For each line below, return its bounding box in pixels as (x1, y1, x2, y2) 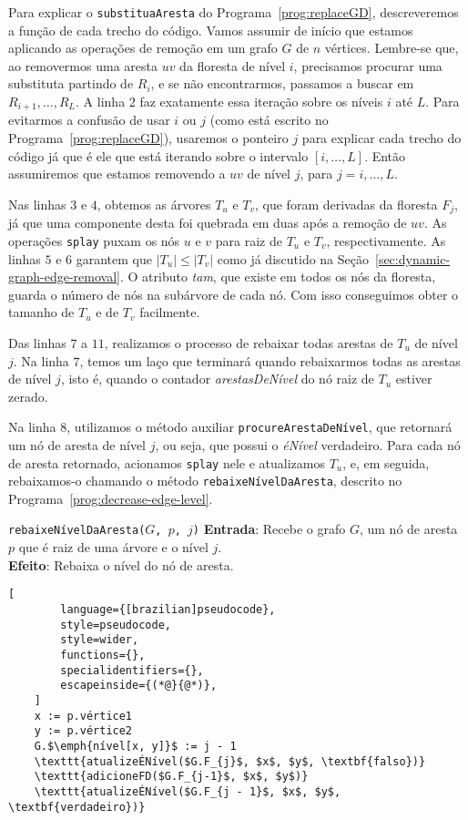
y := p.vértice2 (34, 724, 133, 738)
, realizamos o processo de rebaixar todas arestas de (104, 333, 393, 352)
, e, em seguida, (342, 453, 430, 472)
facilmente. (139, 302, 200, 322)
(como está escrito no (209, 110, 329, 129)
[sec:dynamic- (375, 249, 451, 268)
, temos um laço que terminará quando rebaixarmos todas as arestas (79, 351, 461, 370)
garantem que (76, 249, 152, 268)
